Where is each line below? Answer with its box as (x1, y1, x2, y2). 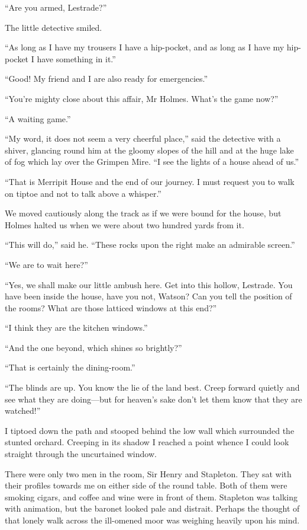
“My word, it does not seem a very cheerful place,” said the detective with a (5, 132, 281, 145)
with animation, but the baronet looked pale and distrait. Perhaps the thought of (5, 502, 300, 515)
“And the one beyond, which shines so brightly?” (5, 341, 182, 353)
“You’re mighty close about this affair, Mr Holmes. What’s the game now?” (5, 92, 279, 104)
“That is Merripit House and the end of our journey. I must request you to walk (5, 175, 295, 187)
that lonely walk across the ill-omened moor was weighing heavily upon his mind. (5, 514, 300, 526)
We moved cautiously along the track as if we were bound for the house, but (5, 207, 282, 219)
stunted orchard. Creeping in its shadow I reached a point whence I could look (5, 436, 289, 448)
